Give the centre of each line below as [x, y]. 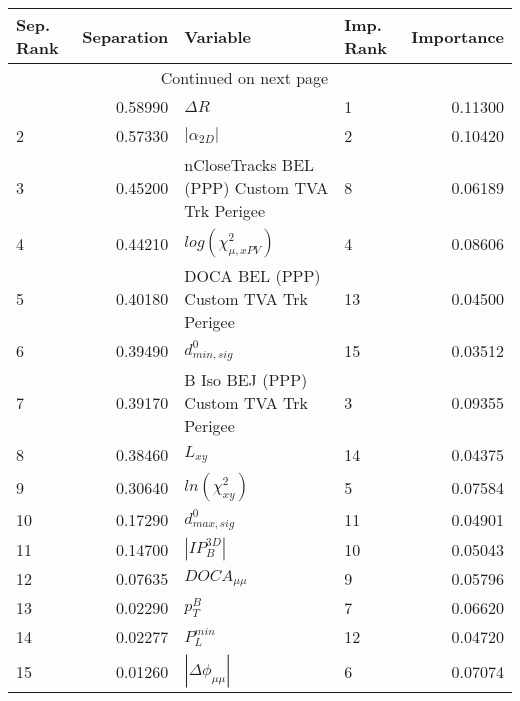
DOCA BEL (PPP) [252, 275]
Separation [125, 36]
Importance [457, 36]
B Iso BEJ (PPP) [246, 379]
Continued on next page [244, 77]
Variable [218, 36]
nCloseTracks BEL [249, 164]
